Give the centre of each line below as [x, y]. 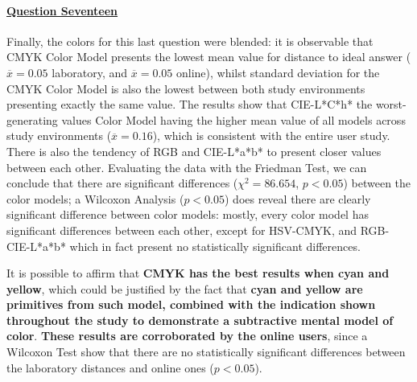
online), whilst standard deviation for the [278, 72]
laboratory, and [90, 72]
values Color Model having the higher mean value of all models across [233, 119]
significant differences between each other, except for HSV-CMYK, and [182, 230]
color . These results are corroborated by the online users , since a [187, 336]
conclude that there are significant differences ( [122, 183]
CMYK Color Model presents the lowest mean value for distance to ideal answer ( [209, 57]
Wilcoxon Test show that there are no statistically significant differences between [206, 352]
